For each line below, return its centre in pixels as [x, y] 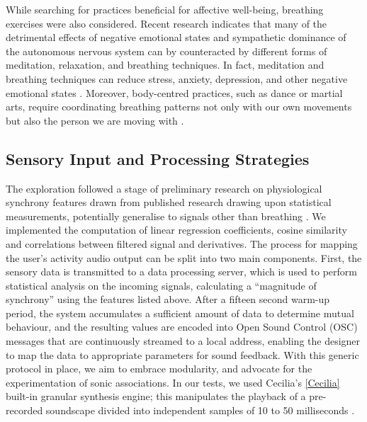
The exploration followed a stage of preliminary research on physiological [164, 188]
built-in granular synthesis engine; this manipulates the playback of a [156, 396]
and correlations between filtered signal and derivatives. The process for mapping [182, 243]
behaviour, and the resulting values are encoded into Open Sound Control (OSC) [182, 327]
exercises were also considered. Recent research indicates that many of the [166, 23]
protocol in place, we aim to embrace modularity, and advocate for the [159, 369]
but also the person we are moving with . [95, 120]
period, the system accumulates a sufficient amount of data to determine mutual [180, 313]
